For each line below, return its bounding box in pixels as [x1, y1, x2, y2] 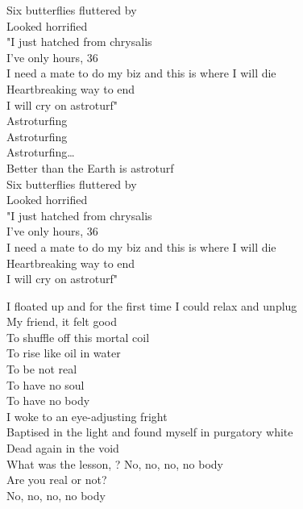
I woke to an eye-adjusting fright [6, 407, 168, 424]
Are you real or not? [6, 471, 107, 488]
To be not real [6, 361, 77, 378]
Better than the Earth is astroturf [6, 159, 174, 176]
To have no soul [6, 376, 85, 393]
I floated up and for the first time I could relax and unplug [6, 297, 297, 314]
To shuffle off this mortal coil [6, 328, 150, 345]
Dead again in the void [6, 440, 119, 457]
